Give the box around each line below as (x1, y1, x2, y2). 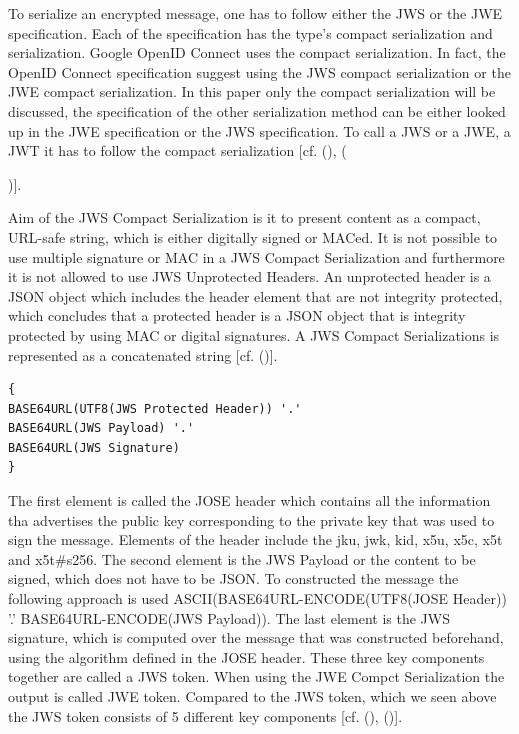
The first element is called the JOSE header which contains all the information (8, 490, 491, 511)
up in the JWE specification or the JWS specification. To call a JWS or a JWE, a (8, 120, 511, 141)
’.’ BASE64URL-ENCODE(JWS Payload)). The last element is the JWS (8, 607, 450, 628)
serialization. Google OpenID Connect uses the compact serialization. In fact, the (8, 42, 506, 63)
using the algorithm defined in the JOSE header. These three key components (8, 646, 485, 667)
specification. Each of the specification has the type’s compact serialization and (8, 22, 493, 43)
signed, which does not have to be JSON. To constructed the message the (8, 568, 459, 589)
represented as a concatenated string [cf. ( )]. (8, 344, 278, 365)
